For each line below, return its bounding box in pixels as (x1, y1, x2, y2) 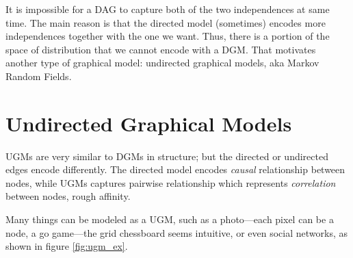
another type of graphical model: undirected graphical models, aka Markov (5, 55, 319, 70)
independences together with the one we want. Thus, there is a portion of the (5, 29, 330, 43)
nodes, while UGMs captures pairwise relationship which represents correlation (5, 175, 336, 190)
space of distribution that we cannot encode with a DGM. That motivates (5, 42, 316, 56)
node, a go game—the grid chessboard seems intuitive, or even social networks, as (5, 225, 348, 240)
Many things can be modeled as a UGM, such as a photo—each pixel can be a (5, 212, 334, 227)
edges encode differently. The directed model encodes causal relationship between (5, 162, 345, 177)
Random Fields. (5, 68, 72, 83)
